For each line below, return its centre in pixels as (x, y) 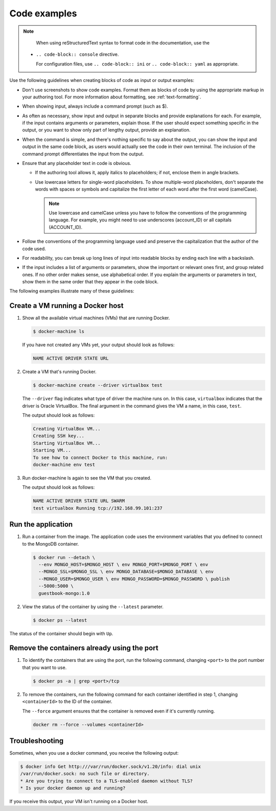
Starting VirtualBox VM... (67, 443)
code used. (34, 248)
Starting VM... (52, 450)
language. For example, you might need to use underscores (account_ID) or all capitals (140, 220)
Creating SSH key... (59, 436)
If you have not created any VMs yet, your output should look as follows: (98, 345)
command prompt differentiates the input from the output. (83, 154)
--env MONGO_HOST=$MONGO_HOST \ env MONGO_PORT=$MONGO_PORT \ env (123, 565)
